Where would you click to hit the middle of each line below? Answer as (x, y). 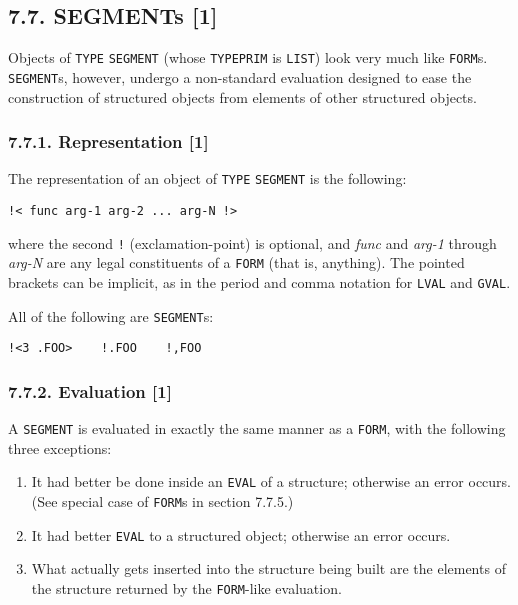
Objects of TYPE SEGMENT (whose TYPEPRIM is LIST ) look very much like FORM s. (248, 57)
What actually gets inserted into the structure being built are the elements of (268, 568)
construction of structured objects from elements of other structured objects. (242, 96)
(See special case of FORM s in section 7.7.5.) (162, 501)
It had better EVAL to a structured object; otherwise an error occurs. (241, 534)
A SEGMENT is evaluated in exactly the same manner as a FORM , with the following (257, 428)
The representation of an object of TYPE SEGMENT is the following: (207, 178)
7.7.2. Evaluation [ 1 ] (90, 390)
